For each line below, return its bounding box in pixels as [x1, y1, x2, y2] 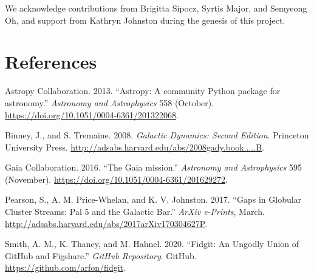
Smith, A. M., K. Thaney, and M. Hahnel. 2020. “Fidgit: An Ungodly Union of [5, 237, 299, 250]
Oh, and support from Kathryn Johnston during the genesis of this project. [5, 13, 285, 26]
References [5, 49, 97, 74]
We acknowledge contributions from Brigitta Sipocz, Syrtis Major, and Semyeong [5, 2, 307, 14]
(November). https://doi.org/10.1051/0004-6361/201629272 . [5, 172, 228, 185]
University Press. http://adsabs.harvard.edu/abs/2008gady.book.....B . [5, 140, 264, 153]
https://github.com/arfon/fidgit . [5, 261, 126, 274]
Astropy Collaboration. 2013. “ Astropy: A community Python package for [5, 84, 281, 97]
